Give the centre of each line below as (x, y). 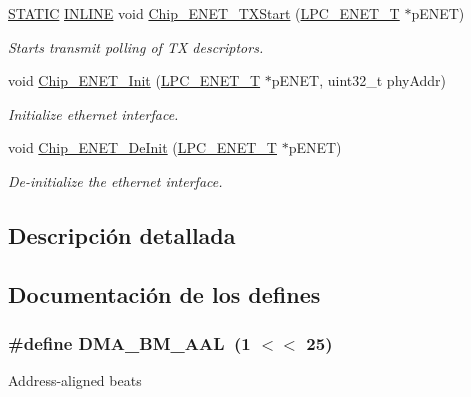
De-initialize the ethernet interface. (115, 180)
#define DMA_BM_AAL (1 (129, 343)
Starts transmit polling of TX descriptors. (136, 46)
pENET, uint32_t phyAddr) (359, 80)
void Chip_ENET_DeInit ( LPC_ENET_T (142, 147)
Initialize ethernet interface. (93, 113)
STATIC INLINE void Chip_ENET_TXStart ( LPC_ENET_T (204, 13)
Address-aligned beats (75, 380)
